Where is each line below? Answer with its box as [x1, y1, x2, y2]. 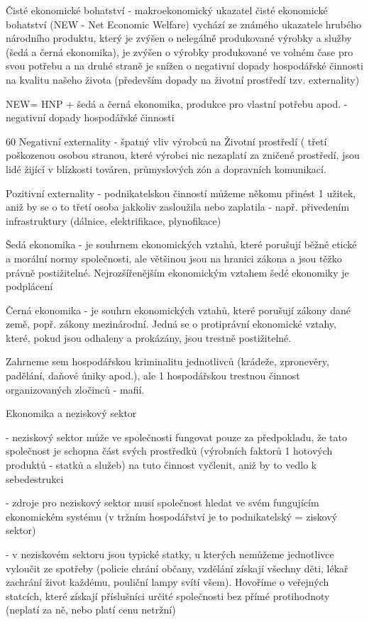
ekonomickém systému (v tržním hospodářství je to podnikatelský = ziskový [6, 509, 338, 523]
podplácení [6, 279, 53, 294]
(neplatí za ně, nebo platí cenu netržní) [6, 602, 176, 617]
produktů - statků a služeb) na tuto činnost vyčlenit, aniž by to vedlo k [6, 457, 317, 472]
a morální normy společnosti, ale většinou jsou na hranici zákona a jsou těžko [6, 250, 342, 265]
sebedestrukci [6, 471, 64, 486]
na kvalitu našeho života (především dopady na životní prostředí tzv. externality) [6, 72, 360, 87]
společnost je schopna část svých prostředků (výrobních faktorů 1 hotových [6, 443, 333, 458]
